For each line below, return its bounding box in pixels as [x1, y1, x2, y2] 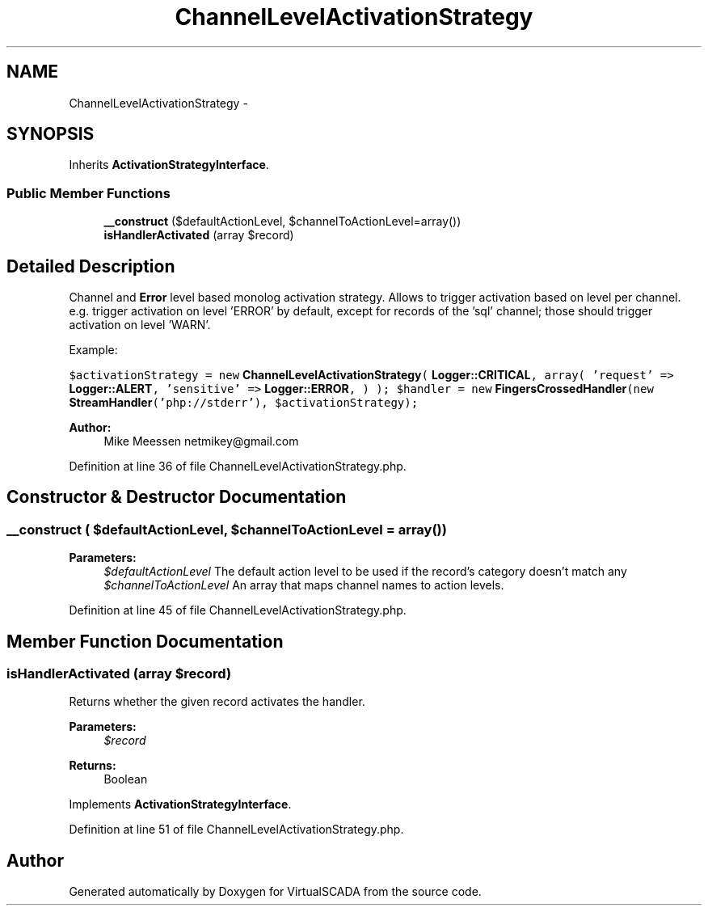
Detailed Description [6, 255, 175, 277]
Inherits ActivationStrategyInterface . [69, 158, 269, 172]
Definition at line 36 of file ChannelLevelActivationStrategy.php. [69, 459, 407, 474]
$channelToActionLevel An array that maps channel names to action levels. [103, 578, 504, 593]
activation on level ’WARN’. [69, 318, 211, 332]
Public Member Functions [6, 184, 171, 201]
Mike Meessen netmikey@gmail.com [103, 434, 299, 449]
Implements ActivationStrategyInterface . [69, 797, 292, 812]
